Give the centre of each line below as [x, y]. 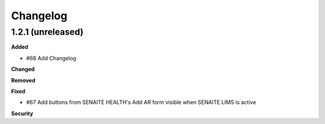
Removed [23, 80]
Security [22, 113]
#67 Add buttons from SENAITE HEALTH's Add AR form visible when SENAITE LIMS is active [141, 102]
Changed [23, 69]
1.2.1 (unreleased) [47, 32]
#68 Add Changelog [51, 58]
